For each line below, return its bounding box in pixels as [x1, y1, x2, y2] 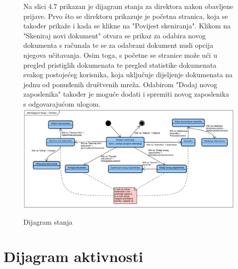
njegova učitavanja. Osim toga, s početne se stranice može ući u [23, 49, 217, 60]
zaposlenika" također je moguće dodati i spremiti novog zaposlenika [23, 89, 229, 99]
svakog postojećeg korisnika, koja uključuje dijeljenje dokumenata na [23, 69, 233, 80]
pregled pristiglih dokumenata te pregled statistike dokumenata [23, 59, 217, 70]
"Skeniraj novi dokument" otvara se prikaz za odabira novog [23, 30, 206, 40]
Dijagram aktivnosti [3, 246, 143, 267]
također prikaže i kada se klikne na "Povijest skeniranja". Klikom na [23, 20, 231, 31]
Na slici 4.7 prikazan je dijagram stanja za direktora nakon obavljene [23, 1, 234, 11]
